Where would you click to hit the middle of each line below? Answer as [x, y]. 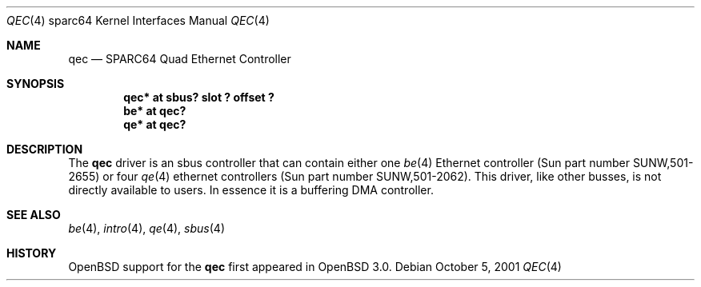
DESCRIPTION [45, 149]
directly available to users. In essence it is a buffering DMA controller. [251, 190]
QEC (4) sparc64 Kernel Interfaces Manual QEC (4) [138, 20]
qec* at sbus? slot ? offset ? [199, 97]
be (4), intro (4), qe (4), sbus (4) [146, 228]
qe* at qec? [155, 124]
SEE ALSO [34, 215]
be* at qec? [155, 111]
